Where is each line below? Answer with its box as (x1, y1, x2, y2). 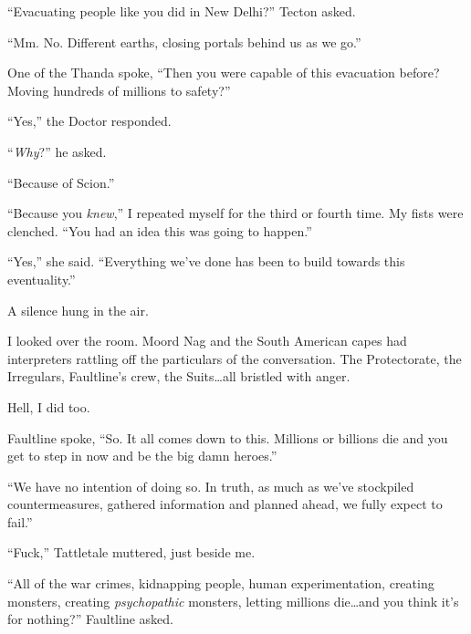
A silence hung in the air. (7, 300, 149, 319)
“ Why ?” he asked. (7, 141, 107, 161)
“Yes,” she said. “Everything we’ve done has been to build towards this (7, 252, 405, 271)
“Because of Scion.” (7, 172, 115, 192)
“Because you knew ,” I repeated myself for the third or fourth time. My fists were (7, 203, 464, 223)
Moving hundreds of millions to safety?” (7, 80, 231, 99)
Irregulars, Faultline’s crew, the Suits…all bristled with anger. (7, 367, 351, 386)
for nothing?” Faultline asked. (7, 609, 173, 629)
